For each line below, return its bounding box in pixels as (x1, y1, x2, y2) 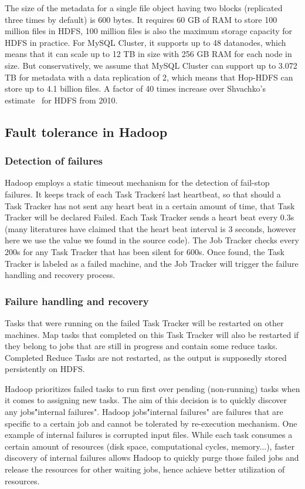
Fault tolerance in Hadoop (5, 122, 168, 140)
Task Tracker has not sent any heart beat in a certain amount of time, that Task (5, 199, 295, 212)
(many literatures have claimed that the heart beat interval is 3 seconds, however (5, 222, 296, 235)
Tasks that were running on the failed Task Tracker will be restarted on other (5, 316, 284, 329)
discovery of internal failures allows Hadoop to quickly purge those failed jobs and (5, 451, 299, 464)
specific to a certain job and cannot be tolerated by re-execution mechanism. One (5, 417, 297, 429)
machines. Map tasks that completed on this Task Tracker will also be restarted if (5, 328, 299, 340)
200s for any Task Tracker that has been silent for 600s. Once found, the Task (5, 245, 284, 257)
